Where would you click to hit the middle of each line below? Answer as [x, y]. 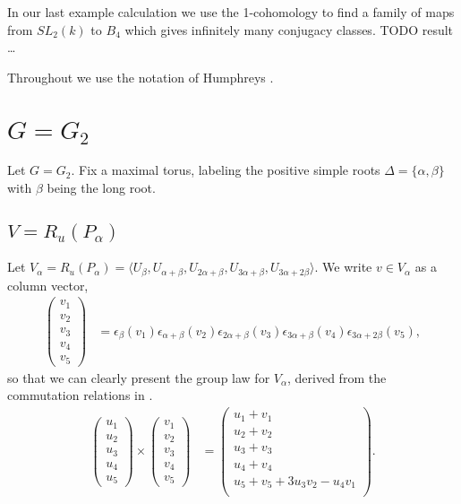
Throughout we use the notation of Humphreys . [141, 77]
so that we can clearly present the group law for [139, 377]
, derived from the [337, 377]
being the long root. [101, 187]
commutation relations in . [80, 395]
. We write [343, 267]
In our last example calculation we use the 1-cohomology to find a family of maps [231, 12]
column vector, [48, 285]
